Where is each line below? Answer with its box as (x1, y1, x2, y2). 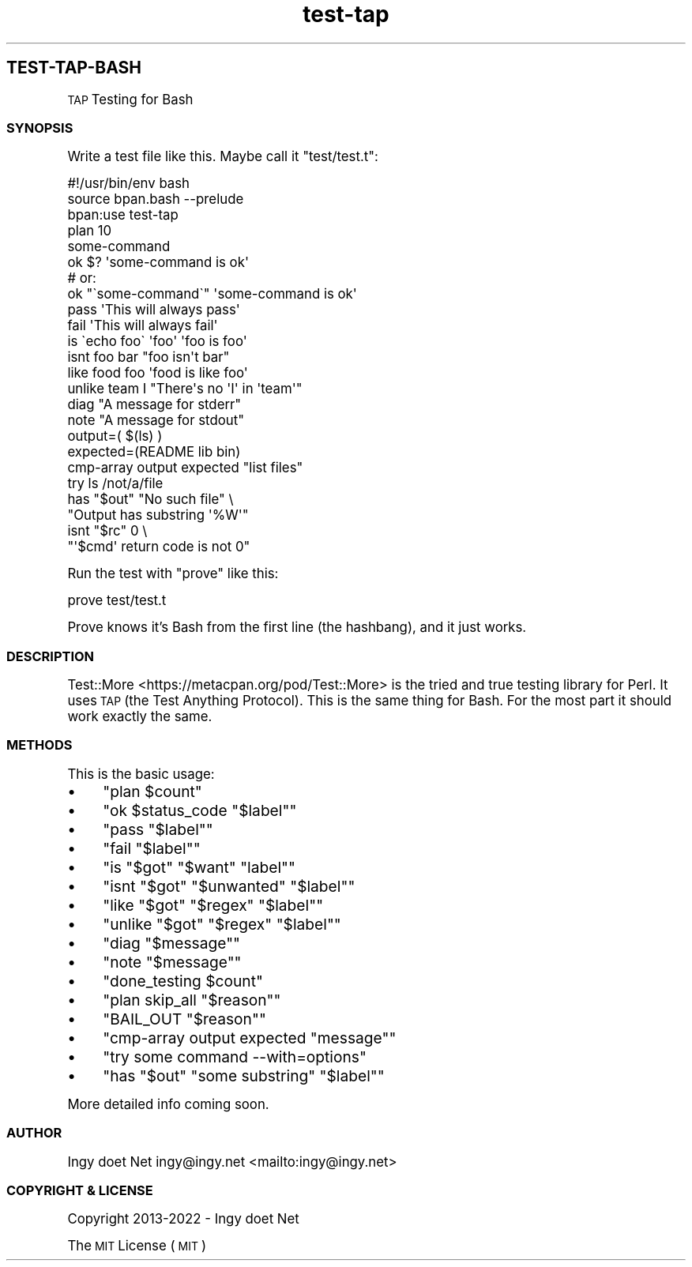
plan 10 (67, 223, 112, 239)
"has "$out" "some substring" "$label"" (103, 1066, 385, 1085)
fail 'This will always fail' (67, 318, 218, 334)
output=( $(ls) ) (67, 428, 163, 445)
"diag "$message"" (103, 933, 241, 953)
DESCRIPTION (6, 648, 95, 664)
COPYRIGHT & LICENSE (6, 1182, 153, 1198)
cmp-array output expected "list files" (67, 460, 303, 476)
